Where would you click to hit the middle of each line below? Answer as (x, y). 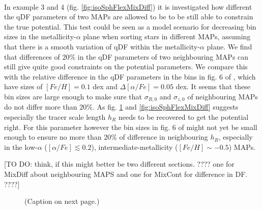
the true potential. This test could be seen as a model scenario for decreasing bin (130, 26)
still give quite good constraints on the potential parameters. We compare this (126, 67)
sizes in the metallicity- (40, 36)
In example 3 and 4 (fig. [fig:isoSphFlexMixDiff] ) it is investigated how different (128, 6)
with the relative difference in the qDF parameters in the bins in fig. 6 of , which (130, 76)
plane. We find (229, 46)
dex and (105, 86)
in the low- (21, 147)
